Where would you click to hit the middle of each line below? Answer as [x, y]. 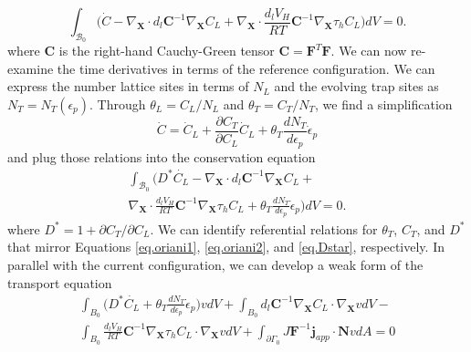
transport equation [60, 282]
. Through [118, 104]
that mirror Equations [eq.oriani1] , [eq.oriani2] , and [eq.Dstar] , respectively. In [226, 247]
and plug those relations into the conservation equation [162, 156]
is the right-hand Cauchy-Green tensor [167, 51]
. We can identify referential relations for [264, 228]
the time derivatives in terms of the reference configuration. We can [246, 68]
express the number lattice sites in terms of [128, 86]
